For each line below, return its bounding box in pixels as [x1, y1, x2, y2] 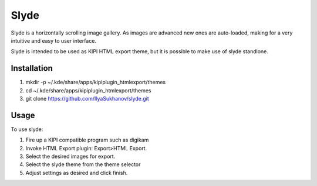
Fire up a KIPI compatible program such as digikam [25, 136, 149, 143]
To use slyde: [11, 126, 43, 133]
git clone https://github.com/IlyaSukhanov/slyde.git [25, 95, 149, 102]
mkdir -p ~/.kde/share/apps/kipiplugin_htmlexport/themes [25, 79, 166, 86]
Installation [11, 63, 53, 73]
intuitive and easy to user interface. [11, 37, 97, 44]
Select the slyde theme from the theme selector [25, 161, 141, 168]
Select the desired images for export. [25, 153, 116, 160]
